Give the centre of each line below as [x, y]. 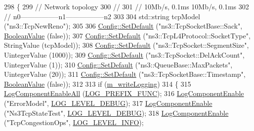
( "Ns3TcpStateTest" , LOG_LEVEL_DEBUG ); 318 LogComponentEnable [116, 113]
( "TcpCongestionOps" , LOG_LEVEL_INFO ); [74, 122]
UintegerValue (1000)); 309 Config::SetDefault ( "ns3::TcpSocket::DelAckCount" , [124, 54]
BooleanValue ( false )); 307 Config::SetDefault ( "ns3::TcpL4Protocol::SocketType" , [127, 35]
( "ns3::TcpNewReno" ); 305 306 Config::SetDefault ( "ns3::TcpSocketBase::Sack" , [123, 26]
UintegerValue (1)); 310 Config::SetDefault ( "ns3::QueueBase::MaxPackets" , [118, 64]
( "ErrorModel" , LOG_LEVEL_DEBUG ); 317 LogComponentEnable [108, 103]
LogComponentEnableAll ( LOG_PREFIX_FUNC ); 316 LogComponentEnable [124, 93]
